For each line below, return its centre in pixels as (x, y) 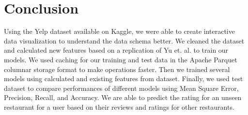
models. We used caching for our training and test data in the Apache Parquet (121, 59)
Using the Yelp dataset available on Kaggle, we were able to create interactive (119, 31)
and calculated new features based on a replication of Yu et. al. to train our (116, 50)
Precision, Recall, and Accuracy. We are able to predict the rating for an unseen (123, 97)
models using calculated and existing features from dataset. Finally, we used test (124, 79)
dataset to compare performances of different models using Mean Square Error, (121, 88)
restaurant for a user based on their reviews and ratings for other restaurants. (119, 107)
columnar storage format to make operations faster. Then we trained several (117, 69)
